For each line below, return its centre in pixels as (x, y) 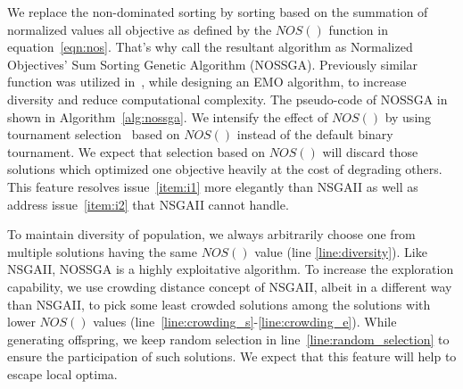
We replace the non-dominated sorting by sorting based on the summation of (218, 12)
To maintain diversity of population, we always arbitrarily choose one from (211, 234)
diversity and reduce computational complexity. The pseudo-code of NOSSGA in (227, 99)
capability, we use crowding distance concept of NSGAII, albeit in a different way (230, 286)
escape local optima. (62, 373)
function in (358, 29)
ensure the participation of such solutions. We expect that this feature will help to (232, 356)
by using (408, 116)
